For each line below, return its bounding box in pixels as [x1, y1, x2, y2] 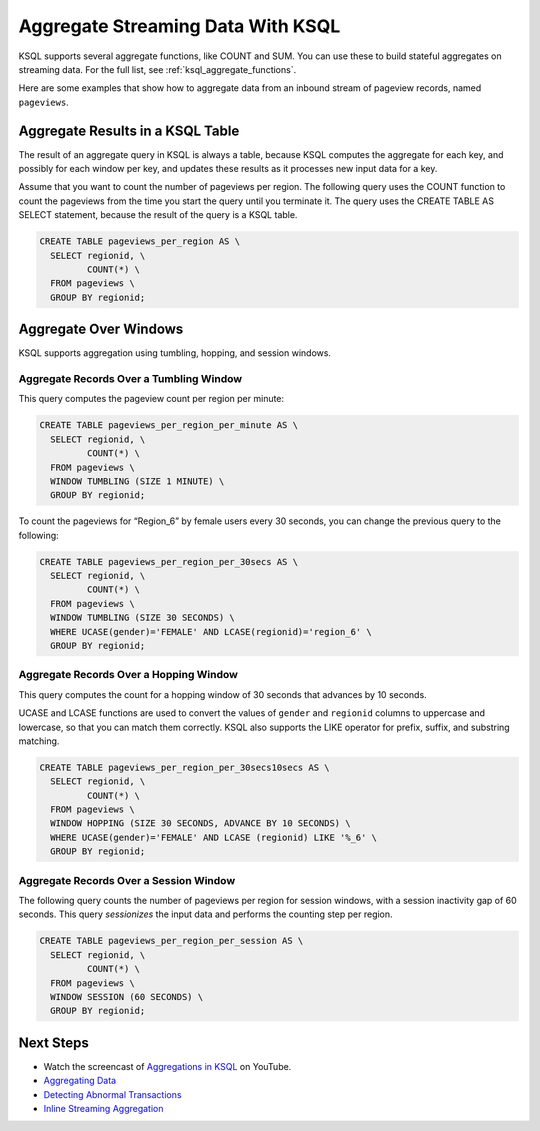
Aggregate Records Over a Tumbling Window [18, 372, 243, 385]
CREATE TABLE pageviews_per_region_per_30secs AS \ [39, 556, 299, 567]
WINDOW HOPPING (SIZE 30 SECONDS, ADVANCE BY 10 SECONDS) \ [50, 818, 351, 829]
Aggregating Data [43, 1075, 117, 1087]
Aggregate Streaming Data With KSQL [18, 15, 341, 37]
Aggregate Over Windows [18, 321, 184, 338]
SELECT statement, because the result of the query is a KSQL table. [18, 209, 298, 221]
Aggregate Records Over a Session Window [18, 873, 236, 887]
